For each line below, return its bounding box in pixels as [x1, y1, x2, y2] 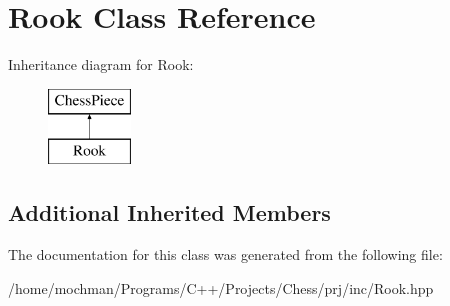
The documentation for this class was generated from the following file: [8, 244, 443, 265]
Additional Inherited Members [8, 197, 331, 228]
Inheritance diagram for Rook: [8, 54, 194, 75]
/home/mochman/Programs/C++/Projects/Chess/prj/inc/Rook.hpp [8, 277, 434, 298]
